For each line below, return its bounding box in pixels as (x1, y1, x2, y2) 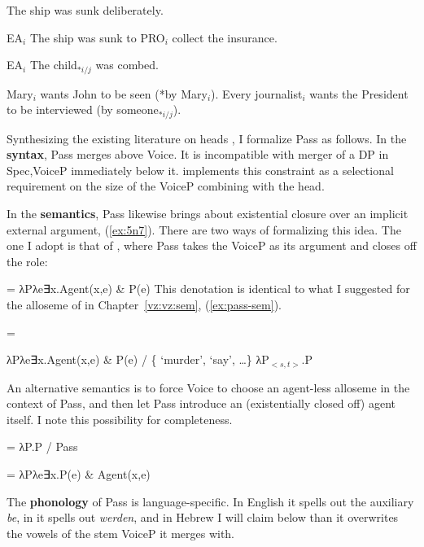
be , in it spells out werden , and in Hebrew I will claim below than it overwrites (7, 509, 399, 526)
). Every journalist (211, 85, 303, 102)
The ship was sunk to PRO (29, 28, 165, 46)
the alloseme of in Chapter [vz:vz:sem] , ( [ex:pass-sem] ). (7, 296, 282, 313)
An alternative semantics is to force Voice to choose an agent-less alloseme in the (7, 379, 410, 396)
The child (29, 56, 77, 73)
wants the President (309, 85, 409, 102)
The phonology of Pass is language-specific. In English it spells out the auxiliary (7, 492, 414, 510)
